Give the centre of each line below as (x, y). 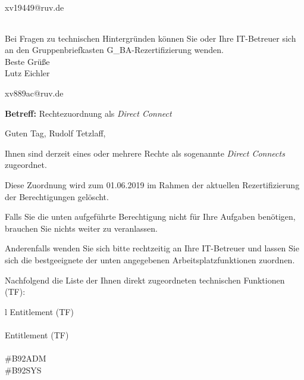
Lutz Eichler (27, 73)
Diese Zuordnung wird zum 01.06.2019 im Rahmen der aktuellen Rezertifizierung (152, 184)
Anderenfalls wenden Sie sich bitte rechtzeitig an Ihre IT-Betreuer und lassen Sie (152, 248)
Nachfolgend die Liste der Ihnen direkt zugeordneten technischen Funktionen (145, 280)
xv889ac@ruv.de (34, 93)
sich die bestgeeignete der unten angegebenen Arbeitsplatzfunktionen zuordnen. (150, 259)
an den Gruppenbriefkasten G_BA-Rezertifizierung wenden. (114, 50)
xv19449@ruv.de (35, 7)
